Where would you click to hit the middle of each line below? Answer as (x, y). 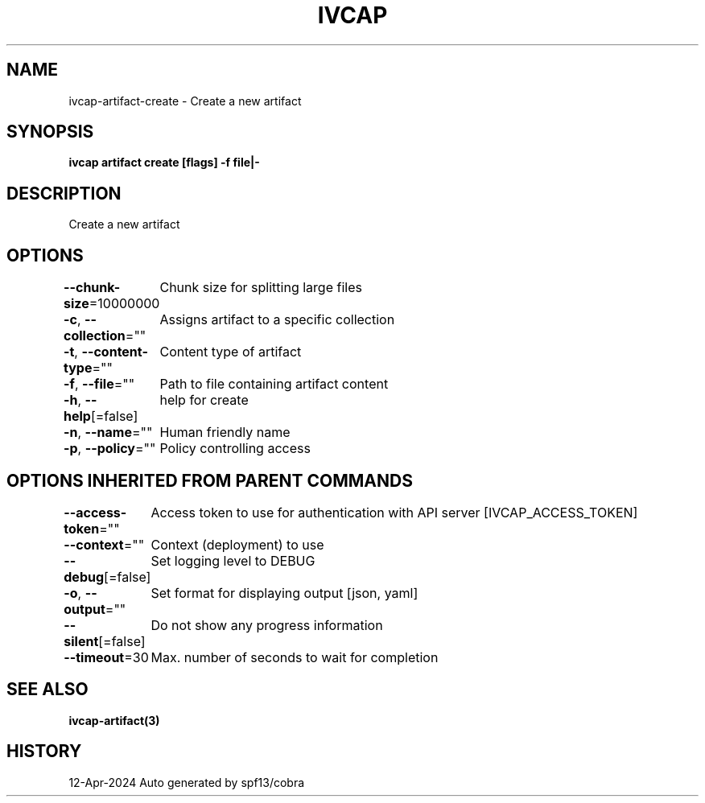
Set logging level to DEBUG (233, 560)
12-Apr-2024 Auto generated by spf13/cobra (187, 782)
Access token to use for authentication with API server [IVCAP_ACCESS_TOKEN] (394, 512)
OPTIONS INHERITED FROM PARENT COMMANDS (210, 480)
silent (81, 641)
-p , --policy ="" (110, 449)
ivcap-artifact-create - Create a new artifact (185, 101)
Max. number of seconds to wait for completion (295, 657)
